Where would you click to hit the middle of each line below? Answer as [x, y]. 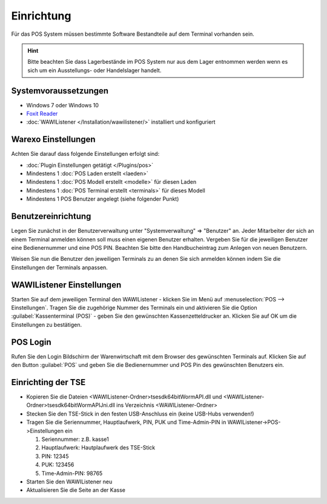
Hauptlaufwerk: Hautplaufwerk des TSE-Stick [98, 448]
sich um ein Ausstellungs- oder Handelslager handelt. [94, 70]
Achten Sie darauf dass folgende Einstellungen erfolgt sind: [85, 154]
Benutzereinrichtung [51, 216]
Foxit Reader [42, 114]
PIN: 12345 [55, 456]
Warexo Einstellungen [54, 139]
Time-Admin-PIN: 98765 [72, 473]
